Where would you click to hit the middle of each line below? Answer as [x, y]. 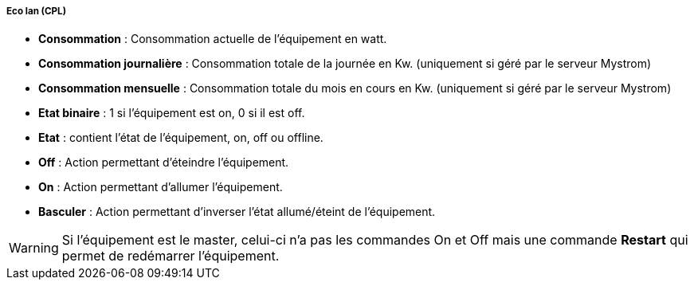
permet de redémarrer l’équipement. [171, 256]
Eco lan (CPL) [37, 11]
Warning [34, 248]
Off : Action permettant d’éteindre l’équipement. [164, 163]
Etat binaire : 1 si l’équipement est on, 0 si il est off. [172, 113]
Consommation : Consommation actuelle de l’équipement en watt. [213, 39]
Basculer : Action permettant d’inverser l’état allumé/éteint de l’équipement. [237, 212]
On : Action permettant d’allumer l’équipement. [161, 187]
